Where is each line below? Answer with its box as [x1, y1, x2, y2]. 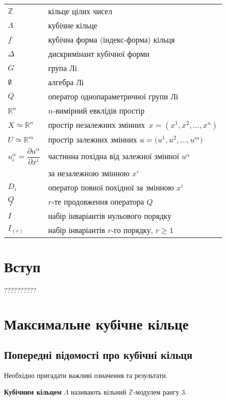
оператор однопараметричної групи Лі [48, 91, 178, 102]
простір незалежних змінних [48, 119, 145, 130]
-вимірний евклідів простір [52, 105, 145, 116]
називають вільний [71, 386, 126, 397]
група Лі [48, 62, 77, 73]
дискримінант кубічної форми [48, 48, 150, 59]
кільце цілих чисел [48, 5, 112, 17]
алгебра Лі [48, 76, 84, 88]
